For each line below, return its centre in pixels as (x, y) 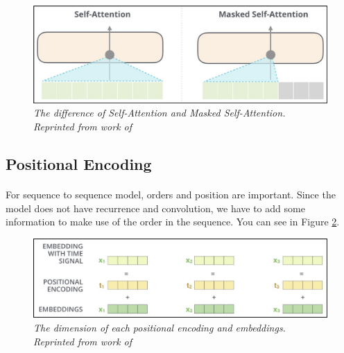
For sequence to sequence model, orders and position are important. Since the (171, 194)
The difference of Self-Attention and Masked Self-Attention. (160, 113)
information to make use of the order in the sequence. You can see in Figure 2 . (173, 222)
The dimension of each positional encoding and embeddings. (160, 328)
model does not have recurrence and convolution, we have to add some (155, 208)
